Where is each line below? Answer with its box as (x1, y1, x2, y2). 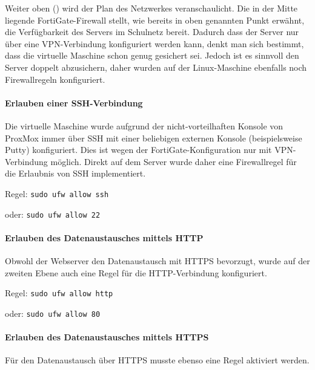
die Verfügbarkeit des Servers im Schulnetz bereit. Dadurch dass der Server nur (5, 25, 299, 38)
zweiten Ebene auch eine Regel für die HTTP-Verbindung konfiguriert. (5, 266, 267, 279)
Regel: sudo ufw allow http (5, 287, 113, 299)
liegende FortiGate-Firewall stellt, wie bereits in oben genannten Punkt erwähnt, (5, 13, 305, 26)
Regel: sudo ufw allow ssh (5, 187, 109, 200)
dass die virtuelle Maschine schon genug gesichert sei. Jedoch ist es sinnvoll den (5, 49, 299, 62)
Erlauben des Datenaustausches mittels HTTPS (5, 331, 209, 343)
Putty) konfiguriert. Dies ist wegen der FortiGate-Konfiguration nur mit (5, 143, 272, 156)
